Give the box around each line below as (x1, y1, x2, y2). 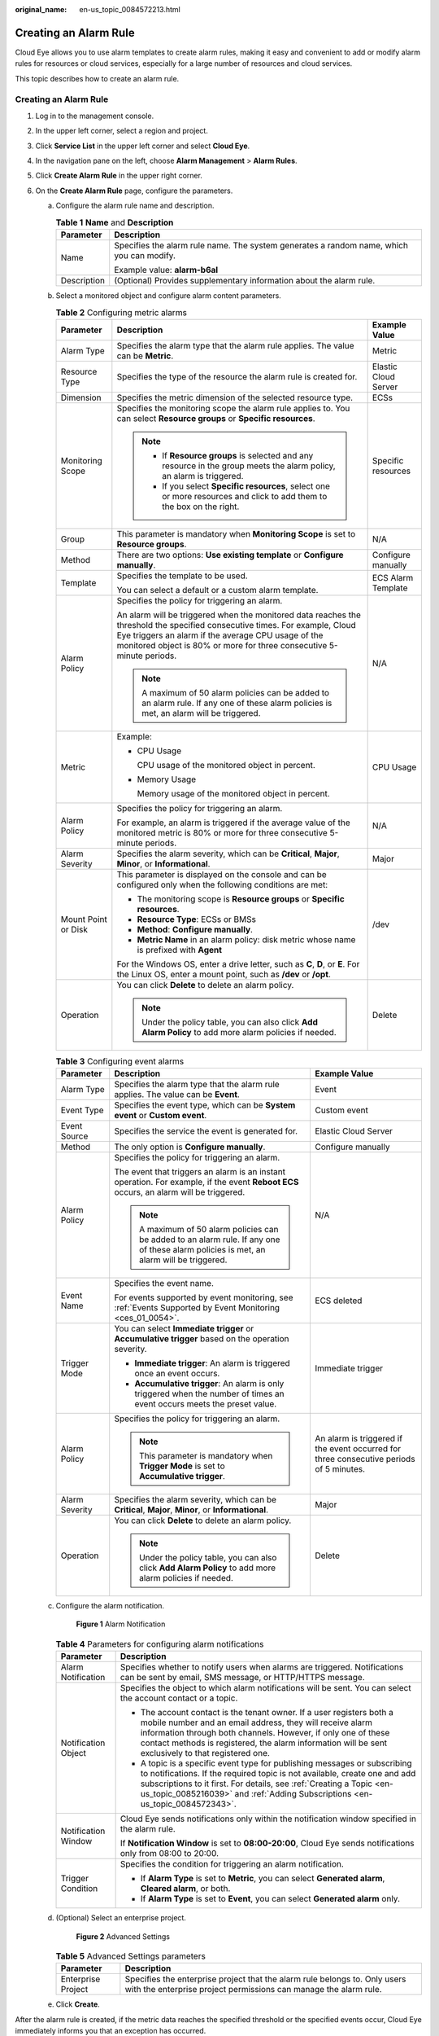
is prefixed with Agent (137, 944, 223, 955)
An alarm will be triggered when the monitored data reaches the (116, 609, 362, 621)
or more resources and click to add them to (161, 490, 328, 502)
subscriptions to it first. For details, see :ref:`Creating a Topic (140, 1778, 373, 1789)
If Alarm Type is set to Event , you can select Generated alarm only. (140, 1893, 400, 1905)
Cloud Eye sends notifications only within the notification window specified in (120, 1813, 416, 1824)
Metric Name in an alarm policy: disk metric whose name (137, 933, 356, 945)
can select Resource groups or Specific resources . (116, 412, 316, 423)
